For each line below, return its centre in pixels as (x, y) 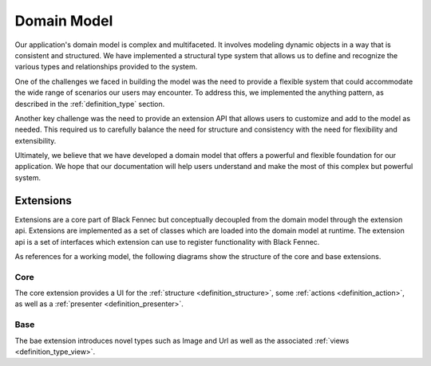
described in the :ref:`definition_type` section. (90, 104)
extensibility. (36, 140)
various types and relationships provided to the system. (106, 67)
